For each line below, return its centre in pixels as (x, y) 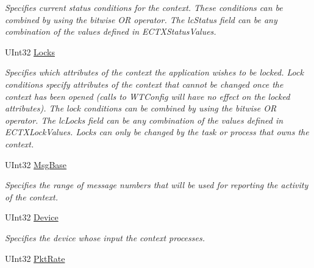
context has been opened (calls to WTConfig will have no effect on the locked (148, 96)
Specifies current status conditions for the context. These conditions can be (144, 7)
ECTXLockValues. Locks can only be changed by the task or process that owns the (157, 132)
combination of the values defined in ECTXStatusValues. (111, 31)
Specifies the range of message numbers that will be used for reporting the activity (157, 185)
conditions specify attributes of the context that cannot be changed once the (144, 84)
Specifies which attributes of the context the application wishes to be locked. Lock (154, 72)
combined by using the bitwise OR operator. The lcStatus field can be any (141, 19)
